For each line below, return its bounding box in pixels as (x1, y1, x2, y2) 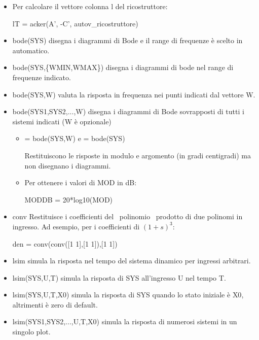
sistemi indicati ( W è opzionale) (12, 116, 112, 126)
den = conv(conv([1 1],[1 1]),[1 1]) (12, 238, 118, 249)
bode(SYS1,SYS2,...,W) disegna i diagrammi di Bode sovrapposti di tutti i (12, 106, 244, 117)
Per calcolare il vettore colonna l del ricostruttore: (12, 1, 168, 11)
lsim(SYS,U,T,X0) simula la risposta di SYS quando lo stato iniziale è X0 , (12, 289, 244, 300)
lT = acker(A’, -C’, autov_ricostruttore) (12, 18, 138, 28)
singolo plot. (12, 326, 51, 337)
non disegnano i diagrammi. (24, 160, 111, 171)
